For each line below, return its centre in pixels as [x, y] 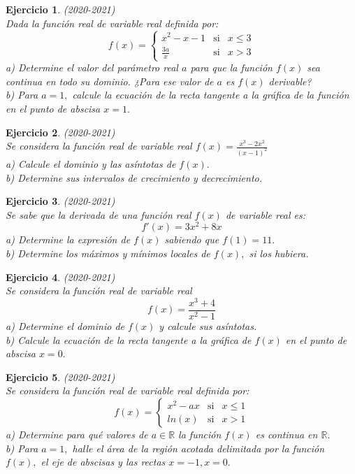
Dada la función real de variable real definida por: [112, 23]
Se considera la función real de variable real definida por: [128, 390]
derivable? [290, 81]
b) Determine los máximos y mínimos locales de [108, 253]
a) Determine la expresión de [68, 239]
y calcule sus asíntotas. [208, 326]
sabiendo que [192, 239]
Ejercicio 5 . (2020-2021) [60, 376]
